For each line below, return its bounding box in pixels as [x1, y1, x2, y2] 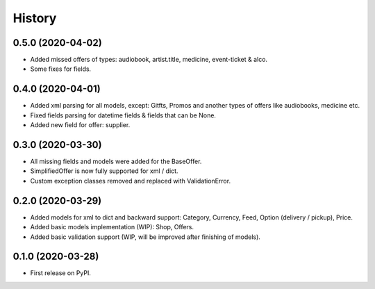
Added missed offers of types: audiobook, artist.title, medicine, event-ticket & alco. [30, 56, 267, 64]
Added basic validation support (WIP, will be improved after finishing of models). [30, 233, 260, 241]
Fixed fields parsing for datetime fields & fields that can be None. [30, 111, 217, 119]
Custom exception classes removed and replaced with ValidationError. [30, 176, 231, 185]
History [12, 10, 57, 26]
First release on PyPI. [30, 269, 92, 277]
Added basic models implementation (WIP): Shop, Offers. [30, 223, 194, 231]
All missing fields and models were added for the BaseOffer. [30, 157, 202, 166]
